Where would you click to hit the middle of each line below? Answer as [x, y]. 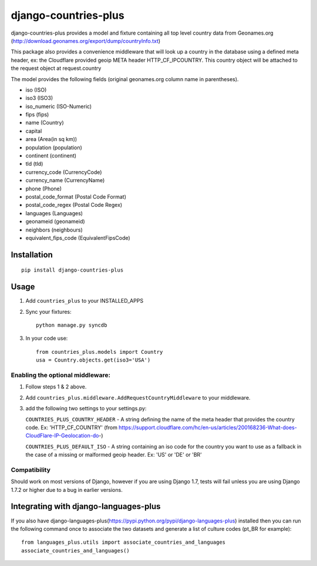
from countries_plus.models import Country [100, 352]
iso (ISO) [36, 90]
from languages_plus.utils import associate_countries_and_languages [124, 542]
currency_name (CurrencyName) [65, 180]
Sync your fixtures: [48, 312]
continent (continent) [51, 156]
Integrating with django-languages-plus [86, 506]
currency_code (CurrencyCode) [64, 172]
